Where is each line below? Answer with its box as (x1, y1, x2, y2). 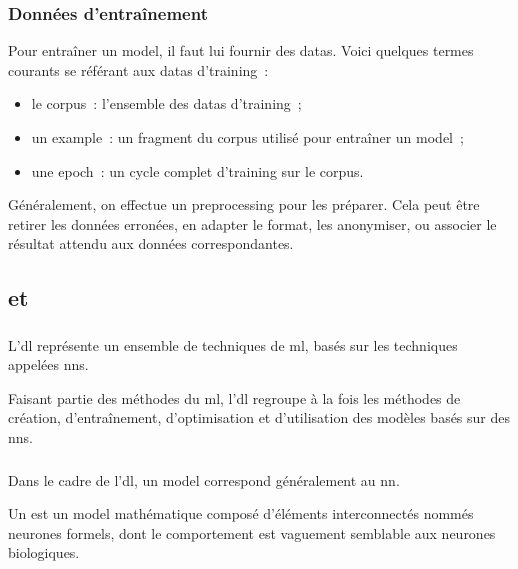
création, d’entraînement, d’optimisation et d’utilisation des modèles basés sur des (8, 407, 511, 428)
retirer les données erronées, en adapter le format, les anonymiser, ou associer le (8, 213, 497, 234)
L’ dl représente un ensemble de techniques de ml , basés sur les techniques (8, 334, 458, 355)
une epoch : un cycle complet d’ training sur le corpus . (31, 160, 364, 181)
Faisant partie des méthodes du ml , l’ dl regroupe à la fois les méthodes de (8, 387, 461, 408)
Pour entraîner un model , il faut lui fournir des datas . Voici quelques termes (8, 40, 474, 61)
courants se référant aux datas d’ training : (8, 59, 269, 80)
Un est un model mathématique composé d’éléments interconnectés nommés (8, 503, 474, 524)
